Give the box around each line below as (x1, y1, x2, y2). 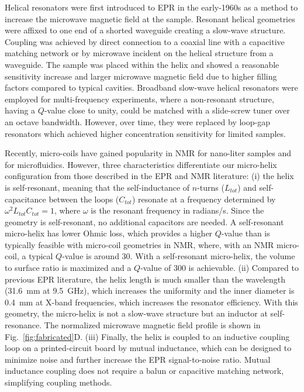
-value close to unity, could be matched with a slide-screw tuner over (44, 104, 290, 116)
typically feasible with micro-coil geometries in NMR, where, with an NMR (5, 238, 274, 250)
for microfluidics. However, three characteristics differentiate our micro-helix (5, 158, 277, 170)
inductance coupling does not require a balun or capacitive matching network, (5, 365, 284, 377)
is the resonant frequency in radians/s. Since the (91, 204, 264, 216)
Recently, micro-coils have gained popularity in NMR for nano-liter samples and (5, 147, 292, 159)
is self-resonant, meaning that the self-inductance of (5, 181, 190, 193)
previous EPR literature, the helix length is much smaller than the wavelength (5, 273, 286, 285)
